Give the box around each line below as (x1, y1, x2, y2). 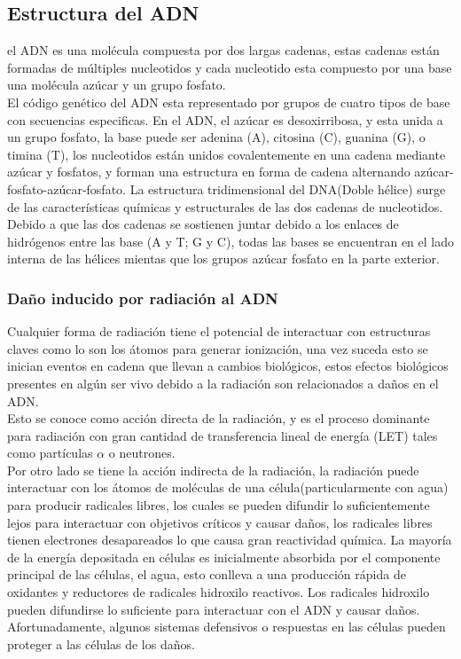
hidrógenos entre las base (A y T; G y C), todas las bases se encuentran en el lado (7, 231, 454, 250)
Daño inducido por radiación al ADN (7, 286, 278, 309)
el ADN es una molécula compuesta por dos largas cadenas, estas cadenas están (7, 41, 440, 59)
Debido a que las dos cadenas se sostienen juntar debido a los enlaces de (7, 215, 399, 233)
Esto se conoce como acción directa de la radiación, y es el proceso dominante (7, 409, 430, 428)
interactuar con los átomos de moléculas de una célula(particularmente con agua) (7, 478, 449, 497)
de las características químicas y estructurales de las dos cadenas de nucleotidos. (7, 197, 443, 216)
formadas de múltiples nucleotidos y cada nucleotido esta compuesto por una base (7, 58, 452, 76)
